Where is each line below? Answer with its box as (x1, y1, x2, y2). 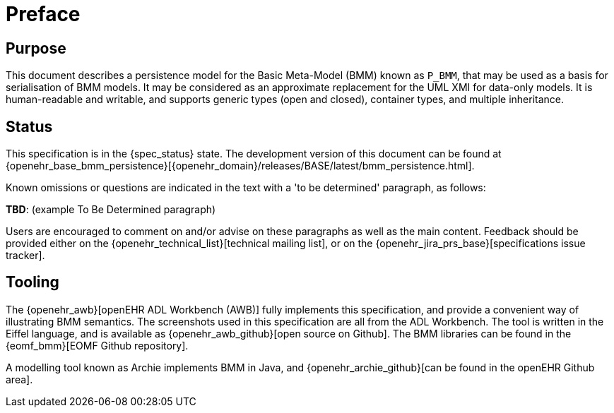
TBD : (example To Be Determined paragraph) (6, 203, 216, 216)
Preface (6, 2, 81, 26)
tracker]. (6, 249, 45, 262)
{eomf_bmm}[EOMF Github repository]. (6, 339, 189, 352)
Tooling (6, 273, 59, 292)
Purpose (6, 39, 66, 57)
